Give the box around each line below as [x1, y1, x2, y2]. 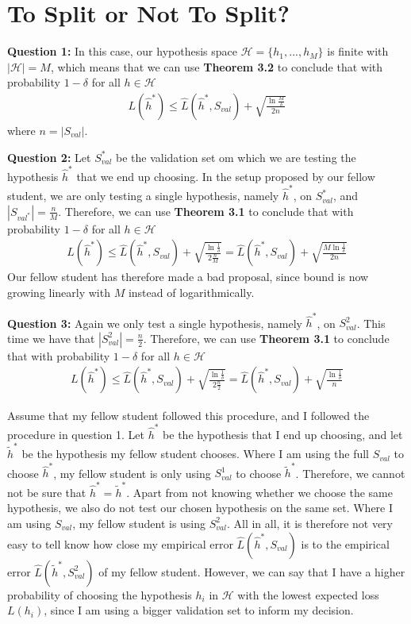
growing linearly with [7, 283, 110, 300]
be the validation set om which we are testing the [116, 148, 356, 165]
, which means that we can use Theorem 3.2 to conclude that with [50, 58, 383, 75]
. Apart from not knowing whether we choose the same [126, 483, 393, 500]
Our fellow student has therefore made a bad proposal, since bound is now [7, 268, 369, 285]
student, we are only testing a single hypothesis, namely [7, 187, 279, 204]
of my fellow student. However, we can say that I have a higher [98, 563, 405, 580]
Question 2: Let [7, 148, 91, 165]
